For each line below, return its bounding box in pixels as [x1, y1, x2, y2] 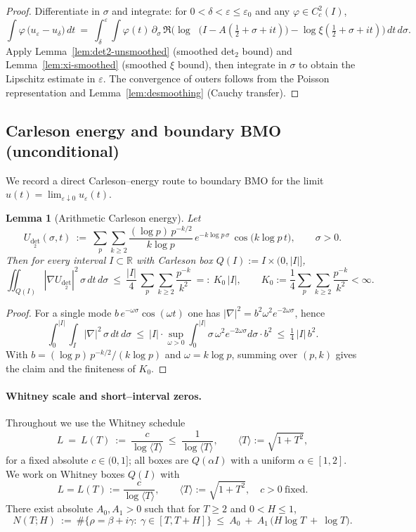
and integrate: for [112, 4, 187, 18]
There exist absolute [6, 501, 93, 516]
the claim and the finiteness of [6, 360, 136, 375]
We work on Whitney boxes [6, 466, 125, 481]
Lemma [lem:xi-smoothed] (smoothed [6, 57, 167, 72]
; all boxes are [128, 452, 189, 467]
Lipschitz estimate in [6, 71, 96, 86]
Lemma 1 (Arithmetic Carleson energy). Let [6, 210, 201, 225]
